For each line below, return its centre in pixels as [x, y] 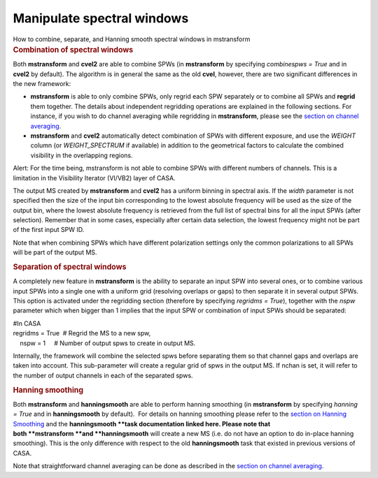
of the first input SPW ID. [49, 230]
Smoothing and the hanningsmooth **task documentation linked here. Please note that [142, 423]
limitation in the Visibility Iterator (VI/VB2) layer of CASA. [94, 178]
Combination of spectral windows [73, 50]
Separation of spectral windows [70, 267]
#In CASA [27, 323]
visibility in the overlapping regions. [82, 155]
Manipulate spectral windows [101, 18]
